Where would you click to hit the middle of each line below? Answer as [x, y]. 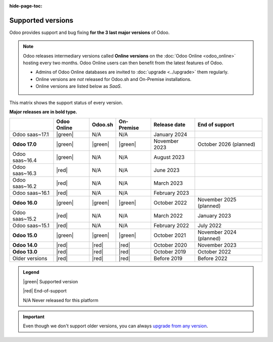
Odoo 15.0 [25, 235]
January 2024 [170, 135]
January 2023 [214, 216]
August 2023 [169, 157]
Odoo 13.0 [25, 252]
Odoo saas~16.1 [31, 193]
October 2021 [170, 235]
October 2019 [170, 252]
